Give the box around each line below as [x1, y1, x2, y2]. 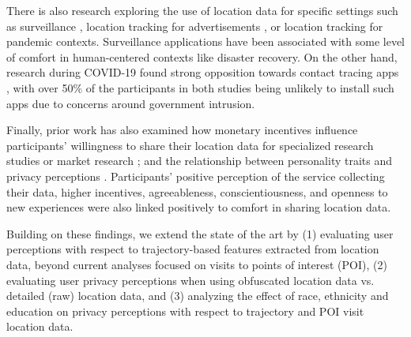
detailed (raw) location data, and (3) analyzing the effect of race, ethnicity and [6, 287, 389, 304]
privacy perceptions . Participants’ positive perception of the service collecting [6, 167, 385, 184]
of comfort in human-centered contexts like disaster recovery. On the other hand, [6, 48, 398, 65]
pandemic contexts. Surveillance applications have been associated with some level [6, 33, 405, 50]
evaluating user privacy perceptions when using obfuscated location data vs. [6, 271, 375, 288]
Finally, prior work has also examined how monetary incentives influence [6, 122, 358, 138]
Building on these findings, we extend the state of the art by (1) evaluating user [6, 225, 394, 242]
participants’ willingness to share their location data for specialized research [6, 137, 374, 153]
